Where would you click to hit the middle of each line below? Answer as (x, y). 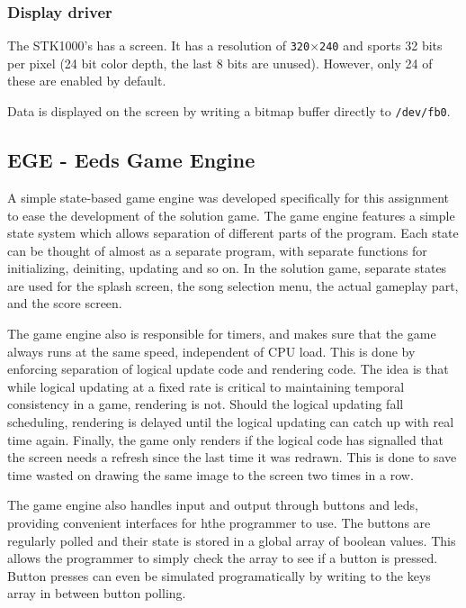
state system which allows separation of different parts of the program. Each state (233, 233)
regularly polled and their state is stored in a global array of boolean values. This (232, 540)
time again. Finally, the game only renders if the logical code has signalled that (226, 439)
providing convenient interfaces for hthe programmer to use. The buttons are (219, 523)
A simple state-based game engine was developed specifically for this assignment (228, 197)
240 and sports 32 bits (381, 45)
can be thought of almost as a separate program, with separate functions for (217, 250)
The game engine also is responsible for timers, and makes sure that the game (222, 334)
